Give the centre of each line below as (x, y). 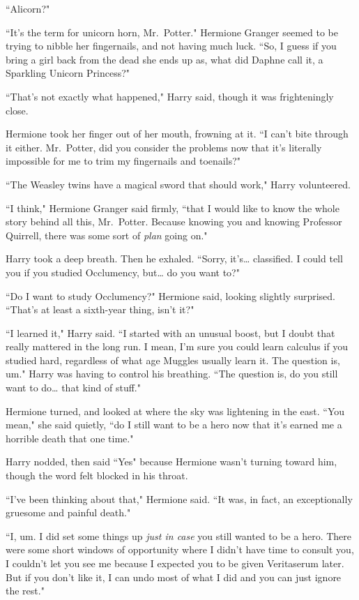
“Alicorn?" (28, 8)
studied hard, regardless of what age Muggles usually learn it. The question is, (173, 360)
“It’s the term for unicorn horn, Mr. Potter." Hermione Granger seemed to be (172, 32)
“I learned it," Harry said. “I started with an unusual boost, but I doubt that (170, 332)
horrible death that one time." (70, 438)
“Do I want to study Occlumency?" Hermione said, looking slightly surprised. (170, 295)
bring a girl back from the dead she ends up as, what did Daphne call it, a (165, 59)
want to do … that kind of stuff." (73, 388)
